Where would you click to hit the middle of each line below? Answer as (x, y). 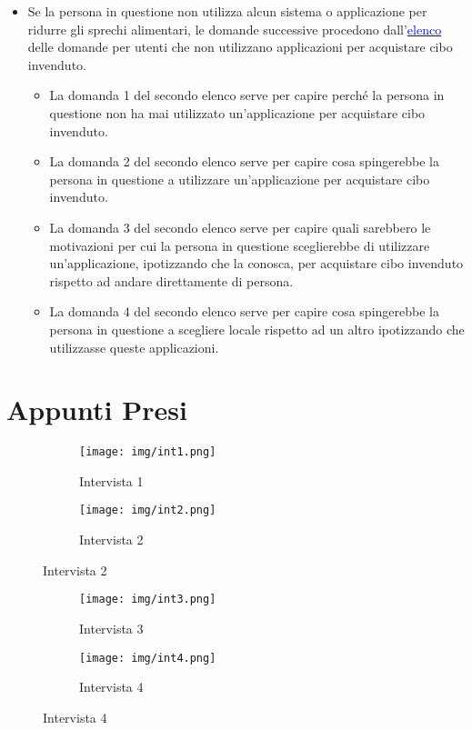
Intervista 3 (111, 628)
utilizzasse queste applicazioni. (134, 347)
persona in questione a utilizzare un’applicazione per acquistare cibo (240, 179)
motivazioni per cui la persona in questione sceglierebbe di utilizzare (240, 245)
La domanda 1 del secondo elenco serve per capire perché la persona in (247, 95)
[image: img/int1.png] (148, 452)
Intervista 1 (111, 480)
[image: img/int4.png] (148, 658)
